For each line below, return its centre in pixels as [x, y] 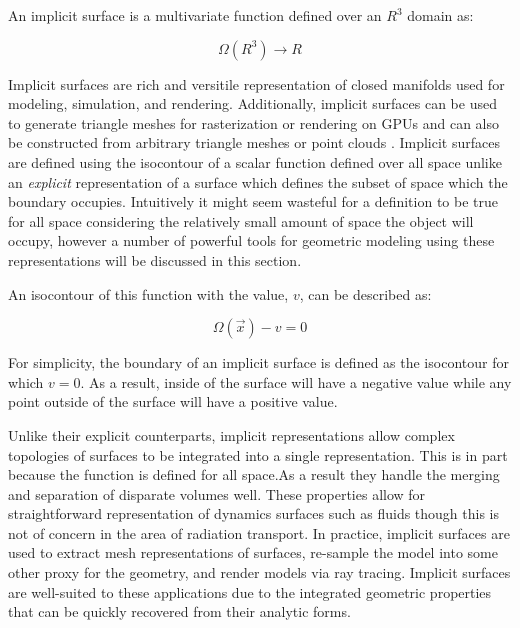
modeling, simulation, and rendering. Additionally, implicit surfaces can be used [252, 103]
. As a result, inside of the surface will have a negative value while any [296, 381]
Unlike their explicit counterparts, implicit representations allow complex [231, 434]
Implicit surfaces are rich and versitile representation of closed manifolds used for [256, 83]
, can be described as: [365, 293]
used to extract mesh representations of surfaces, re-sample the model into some [253, 552]
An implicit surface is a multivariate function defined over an [195, 15]
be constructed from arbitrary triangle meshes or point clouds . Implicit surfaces [254, 142]
